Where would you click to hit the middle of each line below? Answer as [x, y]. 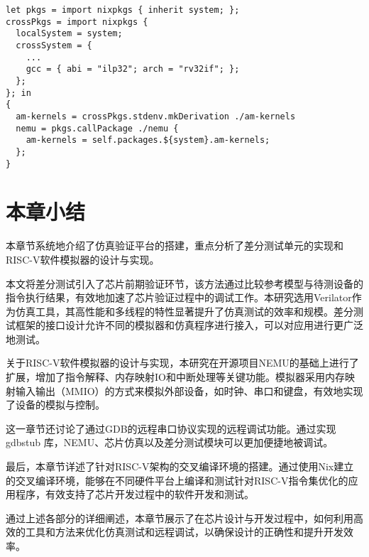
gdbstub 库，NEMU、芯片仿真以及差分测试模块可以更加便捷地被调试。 [170, 442]
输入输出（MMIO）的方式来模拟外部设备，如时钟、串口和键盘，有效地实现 [189, 390]
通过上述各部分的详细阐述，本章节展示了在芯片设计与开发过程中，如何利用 [180, 518]
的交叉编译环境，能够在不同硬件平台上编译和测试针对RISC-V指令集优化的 [177, 480]
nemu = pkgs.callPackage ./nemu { [97, 128]
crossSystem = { [54, 45]
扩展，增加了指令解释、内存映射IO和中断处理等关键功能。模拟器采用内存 [175, 377]
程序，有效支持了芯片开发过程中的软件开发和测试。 [134, 494]
